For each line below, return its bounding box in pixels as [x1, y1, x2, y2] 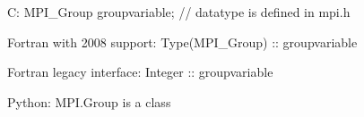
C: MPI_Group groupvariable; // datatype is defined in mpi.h [7, 3, 351, 21]
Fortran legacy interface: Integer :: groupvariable [7, 63, 273, 81]
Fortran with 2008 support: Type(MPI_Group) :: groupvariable [7, 32, 358, 51]
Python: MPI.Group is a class [7, 92, 171, 111]
